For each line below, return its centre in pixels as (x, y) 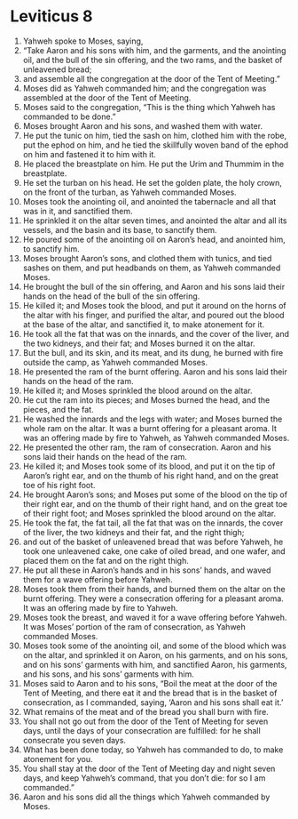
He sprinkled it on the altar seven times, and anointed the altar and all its (155, 221)
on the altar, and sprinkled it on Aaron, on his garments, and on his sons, (155, 654)
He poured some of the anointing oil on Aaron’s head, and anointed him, (154, 239)
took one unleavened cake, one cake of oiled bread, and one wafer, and (154, 551)
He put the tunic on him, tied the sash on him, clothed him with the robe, (155, 135)
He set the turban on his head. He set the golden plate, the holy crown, (153, 182)
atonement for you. (58, 759)
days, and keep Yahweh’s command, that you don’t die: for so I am (144, 778)
